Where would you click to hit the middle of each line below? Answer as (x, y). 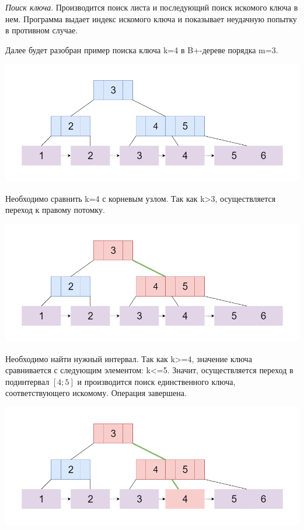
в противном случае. (42, 30)
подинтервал (27, 381)
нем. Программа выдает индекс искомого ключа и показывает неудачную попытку (151, 18)
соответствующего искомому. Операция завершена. (96, 393)
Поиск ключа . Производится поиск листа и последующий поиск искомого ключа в (152, 7)
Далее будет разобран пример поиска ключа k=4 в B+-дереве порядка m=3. (142, 49)
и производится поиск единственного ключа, (156, 381)
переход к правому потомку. (55, 210)
